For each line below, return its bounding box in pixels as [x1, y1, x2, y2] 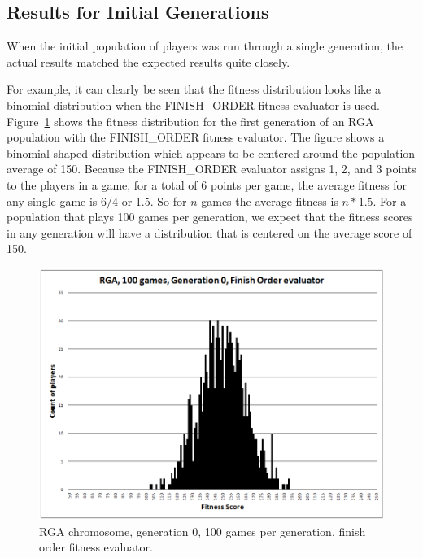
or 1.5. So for [121, 192, 187, 209]
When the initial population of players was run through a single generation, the [7, 37, 403, 54]
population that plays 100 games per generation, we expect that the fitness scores [7, 208, 413, 225]
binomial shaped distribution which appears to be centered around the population [7, 144, 416, 161]
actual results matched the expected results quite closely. [7, 53, 290, 70]
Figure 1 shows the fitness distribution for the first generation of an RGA [7, 112, 374, 129]
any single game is [7, 192, 98, 209]
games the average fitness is [201, 192, 338, 209]
